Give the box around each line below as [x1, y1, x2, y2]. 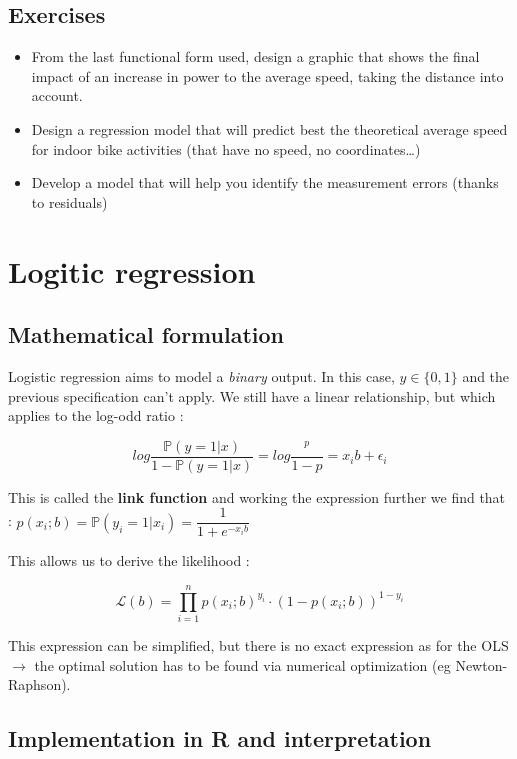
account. [31, 85, 83, 106]
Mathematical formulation [8, 319, 284, 350]
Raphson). [8, 674, 71, 695]
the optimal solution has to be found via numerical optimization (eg [34, 654, 451, 675]
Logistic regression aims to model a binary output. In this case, [8, 365, 395, 386]
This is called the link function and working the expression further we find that [8, 486, 506, 507]
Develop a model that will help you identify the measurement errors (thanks [31, 172, 499, 193]
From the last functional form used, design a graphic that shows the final [31, 46, 480, 67]
